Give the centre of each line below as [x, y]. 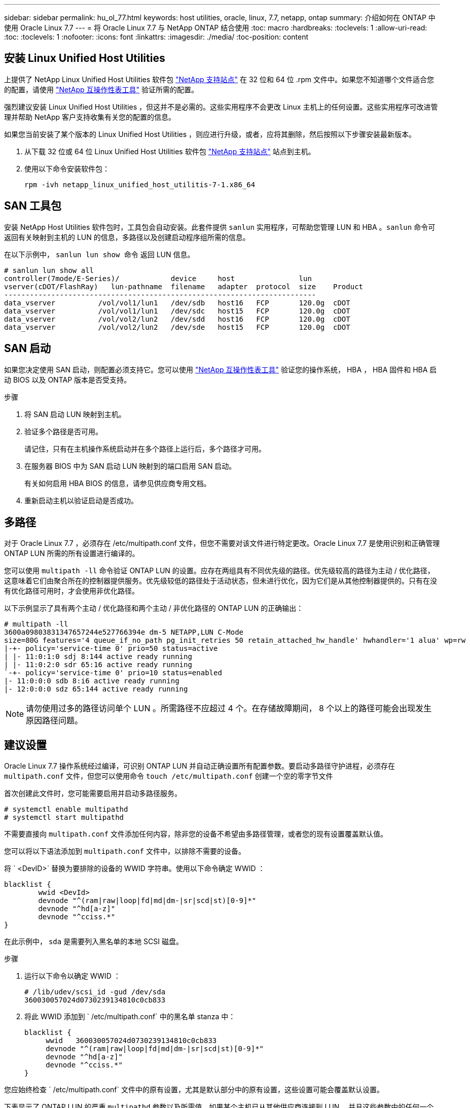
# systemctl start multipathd [64, 818]
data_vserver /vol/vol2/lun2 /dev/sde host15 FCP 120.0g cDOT [177, 327]
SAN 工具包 [33, 206]
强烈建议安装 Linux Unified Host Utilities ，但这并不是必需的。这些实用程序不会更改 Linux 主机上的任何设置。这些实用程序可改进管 [221, 107]
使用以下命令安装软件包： [67, 168]
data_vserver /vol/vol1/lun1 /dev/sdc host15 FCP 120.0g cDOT [177, 311]
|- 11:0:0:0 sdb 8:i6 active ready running [92, 681]
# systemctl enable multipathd [66, 809]
